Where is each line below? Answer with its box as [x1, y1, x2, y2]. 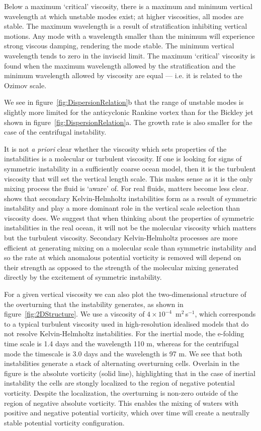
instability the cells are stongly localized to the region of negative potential [4, 378, 235, 388]
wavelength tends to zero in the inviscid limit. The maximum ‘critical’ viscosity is [4, 50, 255, 60]
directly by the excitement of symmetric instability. [4, 272, 162, 282]
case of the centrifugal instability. [4, 127, 107, 137]
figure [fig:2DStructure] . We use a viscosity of [4, 309, 145, 319]
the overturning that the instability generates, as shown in [4, 298, 184, 309]
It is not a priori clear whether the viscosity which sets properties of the [4, 143, 227, 154]
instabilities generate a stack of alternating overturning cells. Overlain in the [4, 358, 239, 368]
